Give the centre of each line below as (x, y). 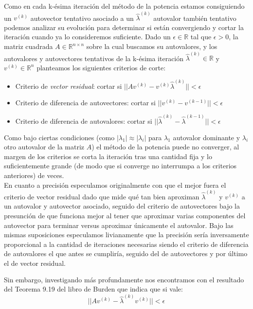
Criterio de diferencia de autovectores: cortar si (85, 102)
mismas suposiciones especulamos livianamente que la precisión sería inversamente (126, 235)
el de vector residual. (35, 263)
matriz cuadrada (28, 46)
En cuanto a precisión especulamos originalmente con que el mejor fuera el (115, 185)
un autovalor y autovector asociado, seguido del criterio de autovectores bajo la (122, 206)
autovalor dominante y (207, 137)
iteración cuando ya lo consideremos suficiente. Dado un (87, 37)
